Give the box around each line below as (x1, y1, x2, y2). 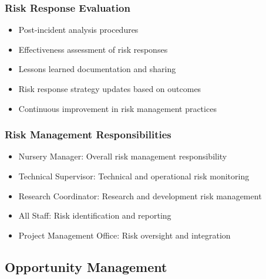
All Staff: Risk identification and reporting (18, 209, 171, 222)
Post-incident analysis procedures (18, 23, 139, 36)
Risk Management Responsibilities (5, 127, 171, 142)
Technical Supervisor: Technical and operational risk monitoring (18, 170, 250, 182)
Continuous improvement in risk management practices (18, 102, 217, 114)
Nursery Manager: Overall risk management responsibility (18, 150, 227, 162)
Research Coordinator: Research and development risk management (18, 189, 262, 202)
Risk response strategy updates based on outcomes (18, 83, 201, 94)
